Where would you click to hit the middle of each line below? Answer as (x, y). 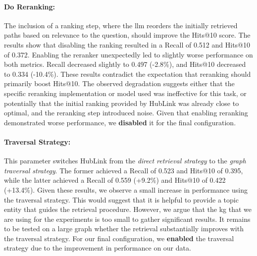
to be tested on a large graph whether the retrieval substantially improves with (124, 229)
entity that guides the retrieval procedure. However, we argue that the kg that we (128, 209)
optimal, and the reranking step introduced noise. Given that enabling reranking (126, 113)
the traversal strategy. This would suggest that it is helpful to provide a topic (121, 199)
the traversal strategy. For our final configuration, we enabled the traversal (119, 238)
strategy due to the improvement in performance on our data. (98, 248)
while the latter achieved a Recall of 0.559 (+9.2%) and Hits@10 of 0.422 (115, 180)
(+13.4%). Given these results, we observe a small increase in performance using (126, 189)
